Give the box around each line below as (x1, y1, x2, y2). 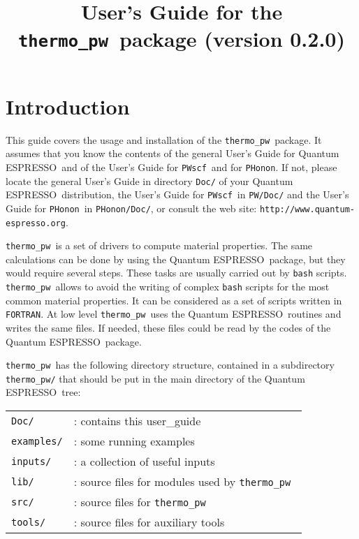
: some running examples (73, 433, 195, 450)
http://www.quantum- (259, 204, 355, 214)
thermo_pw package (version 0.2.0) (18, 24, 345, 53)
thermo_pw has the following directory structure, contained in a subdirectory (6, 357, 335, 372)
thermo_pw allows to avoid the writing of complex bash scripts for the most (6, 279, 330, 294)
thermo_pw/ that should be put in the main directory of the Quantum (6, 371, 305, 385)
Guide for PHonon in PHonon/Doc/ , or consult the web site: (6, 200, 257, 215)
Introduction (6, 91, 130, 120)
